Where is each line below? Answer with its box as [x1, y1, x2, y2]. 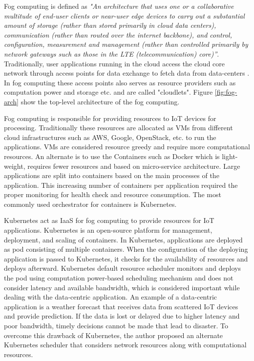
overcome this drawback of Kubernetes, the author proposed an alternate [4, 330, 223, 340]
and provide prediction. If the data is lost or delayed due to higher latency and [4, 311, 240, 321]
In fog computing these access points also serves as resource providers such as [4, 77, 236, 87]
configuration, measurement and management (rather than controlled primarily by [4, 39, 248, 49]
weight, [4, 160, 25, 171]
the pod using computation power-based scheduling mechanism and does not [4, 273, 233, 283]
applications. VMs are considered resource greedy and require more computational [4, 141, 250, 152]
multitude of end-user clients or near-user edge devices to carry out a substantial [4, 10, 245, 20]
